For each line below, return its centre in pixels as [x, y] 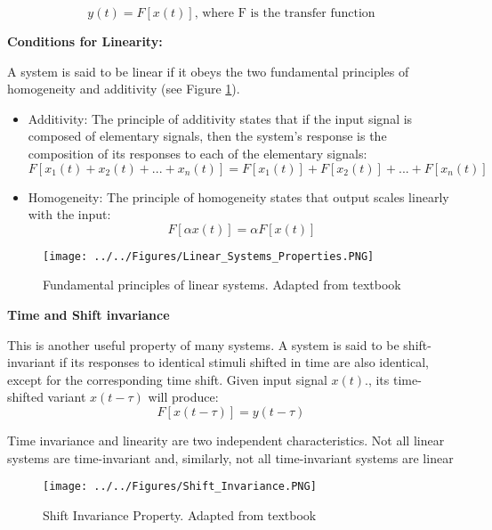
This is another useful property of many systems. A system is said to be [203, 344]
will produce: [183, 397]
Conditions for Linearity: [85, 41]
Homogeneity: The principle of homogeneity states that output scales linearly [238, 196]
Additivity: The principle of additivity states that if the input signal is [220, 118]
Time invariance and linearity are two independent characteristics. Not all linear [226, 440]
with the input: [69, 214]
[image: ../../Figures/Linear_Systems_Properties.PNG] [209, 256]
